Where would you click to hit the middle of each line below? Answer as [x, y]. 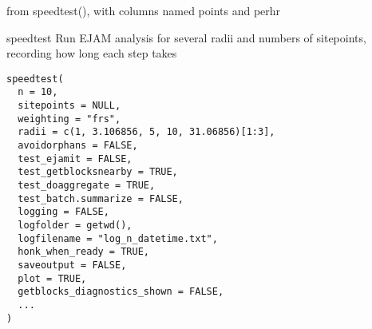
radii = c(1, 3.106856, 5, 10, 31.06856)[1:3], [146, 132]
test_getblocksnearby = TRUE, [98, 172]
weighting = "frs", [69, 119]
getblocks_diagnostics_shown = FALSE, [121, 292]
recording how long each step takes [92, 53]
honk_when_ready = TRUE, [83, 252]
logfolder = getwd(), [75, 225]
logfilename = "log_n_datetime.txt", [118, 238]
